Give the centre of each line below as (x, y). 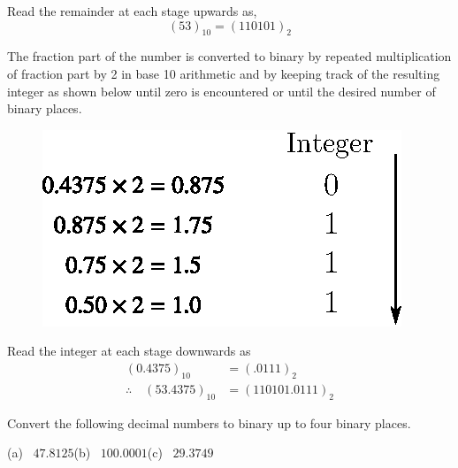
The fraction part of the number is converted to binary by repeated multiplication (229, 56)
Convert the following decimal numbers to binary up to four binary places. (209, 422)
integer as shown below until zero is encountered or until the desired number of (221, 91)
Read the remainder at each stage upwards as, (132, 11)
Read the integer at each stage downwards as (129, 351)
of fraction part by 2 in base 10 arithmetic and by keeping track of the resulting (224, 73)
